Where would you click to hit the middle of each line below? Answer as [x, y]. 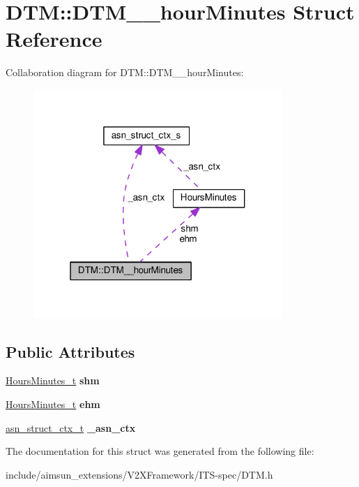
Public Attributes [70, 351]
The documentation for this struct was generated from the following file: [160, 451]
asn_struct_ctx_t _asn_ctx [71, 427]
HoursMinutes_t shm [53, 380]
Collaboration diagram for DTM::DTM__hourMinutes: [125, 72]
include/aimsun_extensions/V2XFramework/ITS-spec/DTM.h [139, 474]
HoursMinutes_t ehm [53, 404]
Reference [54, 39]
